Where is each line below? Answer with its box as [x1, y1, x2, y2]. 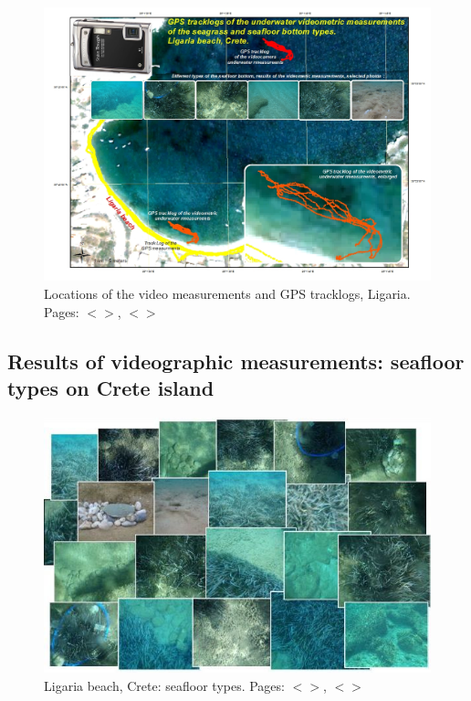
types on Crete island [7, 373, 215, 401]
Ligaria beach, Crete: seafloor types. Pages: [44, 675, 285, 695]
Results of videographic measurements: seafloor [7, 346, 465, 375]
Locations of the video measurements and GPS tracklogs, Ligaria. [44, 283, 411, 303]
